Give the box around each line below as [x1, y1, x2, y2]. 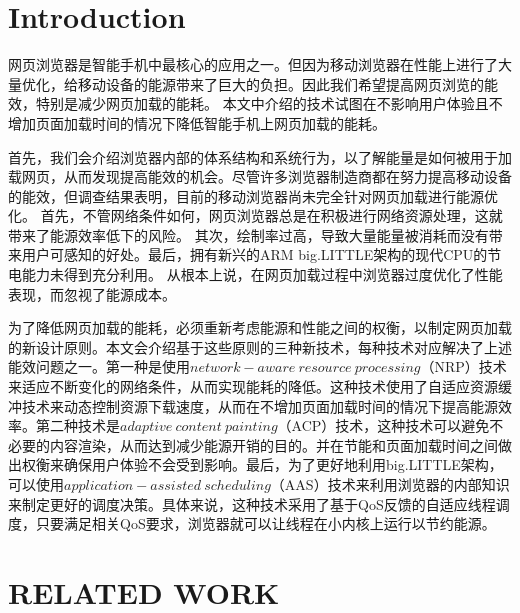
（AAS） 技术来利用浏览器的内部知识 [270, 474, 510, 494]
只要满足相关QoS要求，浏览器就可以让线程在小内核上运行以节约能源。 [35, 513, 496, 534]
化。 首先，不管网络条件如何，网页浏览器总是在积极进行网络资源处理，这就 [8, 205, 503, 226]
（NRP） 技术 [420, 356, 507, 377]
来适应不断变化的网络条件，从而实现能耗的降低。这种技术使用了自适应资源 [8, 376, 498, 397]
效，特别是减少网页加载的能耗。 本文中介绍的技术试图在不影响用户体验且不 [8, 93, 503, 114]
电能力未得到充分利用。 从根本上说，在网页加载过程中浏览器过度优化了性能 [8, 264, 503, 285]
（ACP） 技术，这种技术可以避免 [277, 415, 490, 436]
